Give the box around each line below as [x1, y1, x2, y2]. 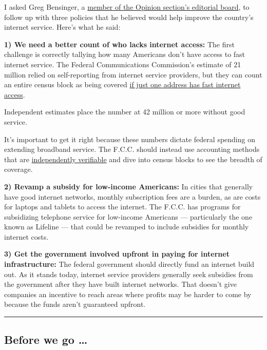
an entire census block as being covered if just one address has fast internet [4, 79, 241, 90]
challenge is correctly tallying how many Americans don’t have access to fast [4, 49, 245, 60]
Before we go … [4, 332, 88, 347]
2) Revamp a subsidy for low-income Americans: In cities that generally [4, 181, 253, 191]
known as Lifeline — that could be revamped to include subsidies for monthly [4, 221, 249, 232]
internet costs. [4, 231, 49, 242]
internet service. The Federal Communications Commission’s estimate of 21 [4, 59, 241, 69]
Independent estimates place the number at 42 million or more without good [4, 106, 245, 117]
